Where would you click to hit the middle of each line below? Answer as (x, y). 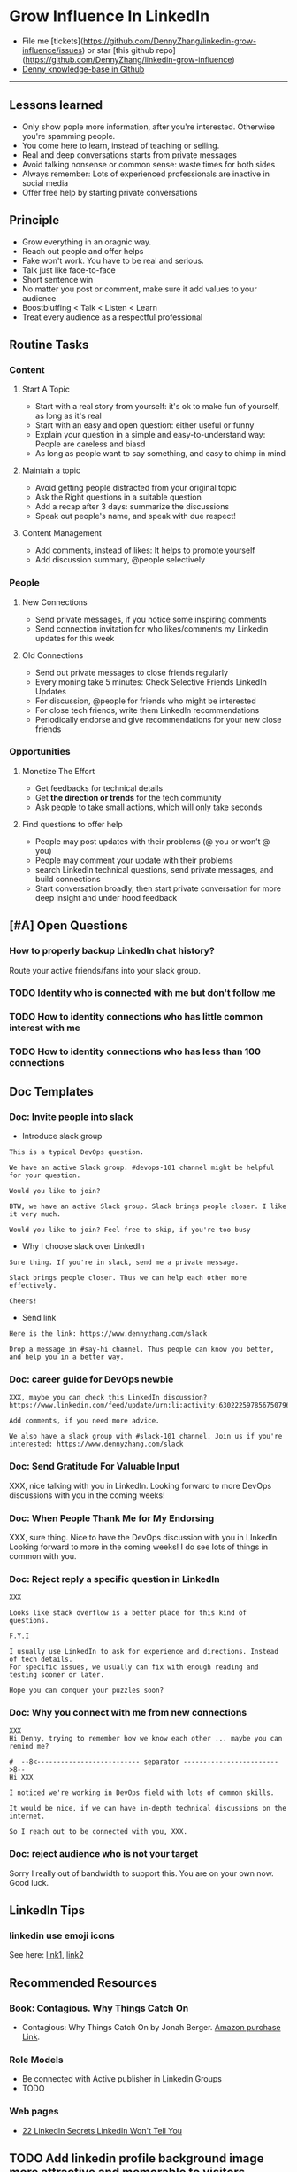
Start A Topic (46, 389)
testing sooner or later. (57, 1675)
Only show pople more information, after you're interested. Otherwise (148, 127)
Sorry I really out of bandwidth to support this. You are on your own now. (141, 1873)
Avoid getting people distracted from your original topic (136, 488)
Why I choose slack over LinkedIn (83, 1245)
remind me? (29, 1747)
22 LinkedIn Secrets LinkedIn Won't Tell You (102, 2130)
